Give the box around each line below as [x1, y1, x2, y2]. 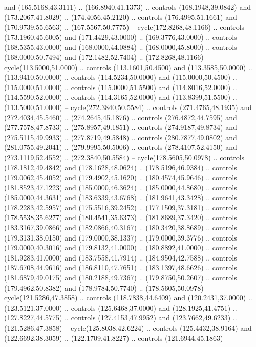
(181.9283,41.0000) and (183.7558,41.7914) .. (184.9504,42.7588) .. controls [4, 252, 237, 263]
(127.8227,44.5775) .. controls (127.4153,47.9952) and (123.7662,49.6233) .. [4, 312, 237, 323]
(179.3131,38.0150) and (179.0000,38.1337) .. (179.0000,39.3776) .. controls [4, 232, 237, 243]
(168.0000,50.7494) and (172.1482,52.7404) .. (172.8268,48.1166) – [4, 51, 210, 62]
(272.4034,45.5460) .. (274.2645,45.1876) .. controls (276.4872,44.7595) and [4, 112, 237, 122]
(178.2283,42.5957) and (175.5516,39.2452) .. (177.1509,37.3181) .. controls [4, 202, 237, 212]
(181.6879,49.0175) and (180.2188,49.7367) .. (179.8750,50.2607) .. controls [4, 272, 237, 283]
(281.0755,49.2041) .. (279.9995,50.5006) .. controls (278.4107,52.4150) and [4, 142, 237, 153]
